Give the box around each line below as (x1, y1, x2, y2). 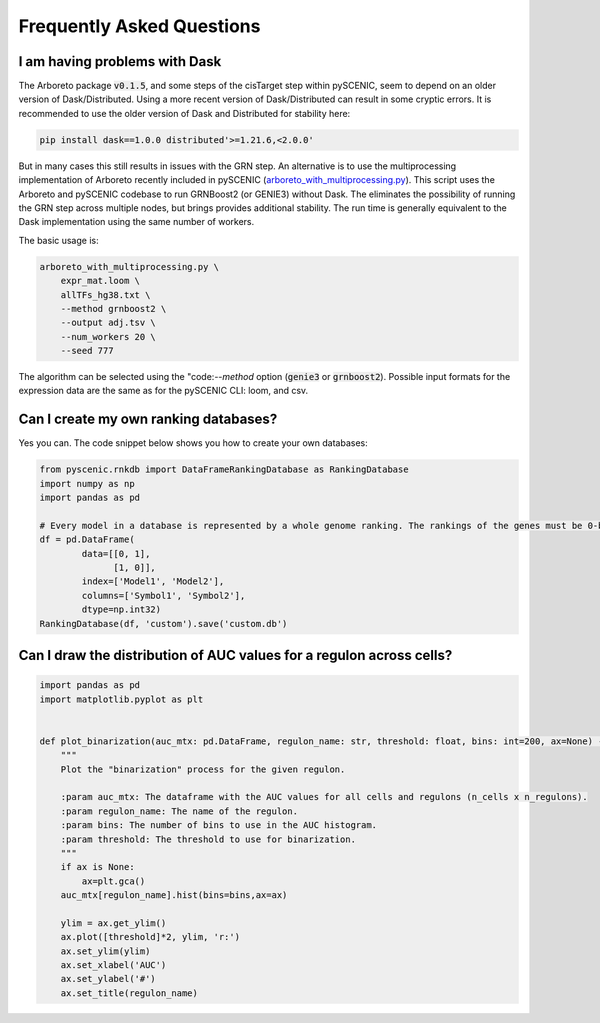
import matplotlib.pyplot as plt (39, 693, 204, 705)
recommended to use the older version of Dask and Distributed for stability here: (18, 107, 351, 119)
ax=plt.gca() (81, 875, 146, 887)
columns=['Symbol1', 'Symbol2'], (81, 590, 246, 601)
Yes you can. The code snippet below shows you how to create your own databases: (18, 437, 369, 449)
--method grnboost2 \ (60, 303, 167, 314)
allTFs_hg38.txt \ (60, 289, 151, 300)
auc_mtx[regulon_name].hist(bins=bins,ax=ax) (60, 890, 288, 901)
